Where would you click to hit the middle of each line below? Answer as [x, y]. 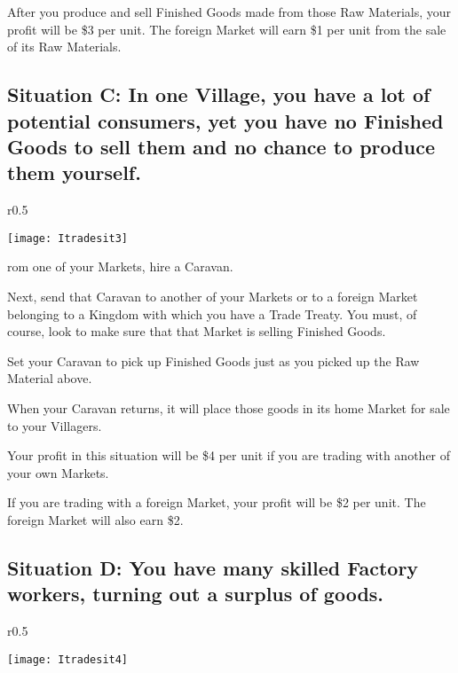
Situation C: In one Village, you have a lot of [219, 94]
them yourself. [74, 172]
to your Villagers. [55, 425]
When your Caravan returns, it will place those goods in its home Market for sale [229, 407]
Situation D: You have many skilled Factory [213, 567]
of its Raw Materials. [64, 47]
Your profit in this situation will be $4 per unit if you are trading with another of [229, 455]
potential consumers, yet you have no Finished [225, 120]
